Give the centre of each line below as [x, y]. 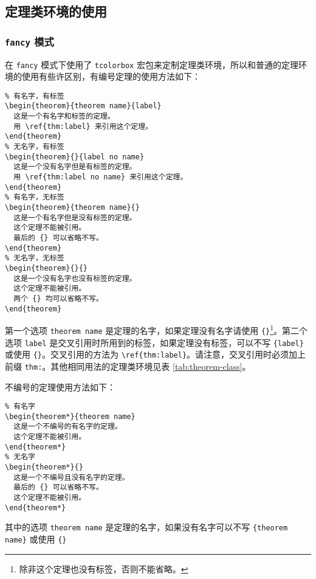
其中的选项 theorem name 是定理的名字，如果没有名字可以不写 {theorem [146, 527]
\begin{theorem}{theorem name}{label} [83, 106]
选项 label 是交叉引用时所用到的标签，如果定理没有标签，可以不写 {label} [154, 342]
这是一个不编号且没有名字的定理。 [71, 477]
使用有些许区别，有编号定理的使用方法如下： [111, 76]
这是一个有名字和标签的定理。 [64, 116]
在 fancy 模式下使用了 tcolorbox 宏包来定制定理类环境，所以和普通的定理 [152, 64]
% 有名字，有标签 [35, 96]
